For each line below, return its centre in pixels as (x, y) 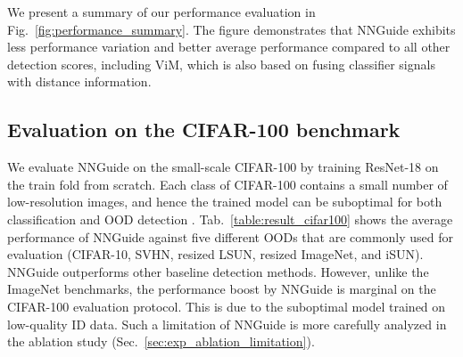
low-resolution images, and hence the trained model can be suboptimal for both (225, 202)
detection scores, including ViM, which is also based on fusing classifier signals (221, 64)
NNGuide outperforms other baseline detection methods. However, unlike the (218, 271)
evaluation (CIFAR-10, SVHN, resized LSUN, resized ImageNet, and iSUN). (215, 254)
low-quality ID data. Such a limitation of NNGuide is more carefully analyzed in (227, 324)
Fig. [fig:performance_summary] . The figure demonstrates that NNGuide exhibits (231, 29)
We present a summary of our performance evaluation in (161, 12)
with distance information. (79, 81)
